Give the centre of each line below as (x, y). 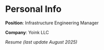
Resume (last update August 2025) (41, 42)
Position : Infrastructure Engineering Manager (52, 23)
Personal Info (33, 9)
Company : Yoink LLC (27, 32)
